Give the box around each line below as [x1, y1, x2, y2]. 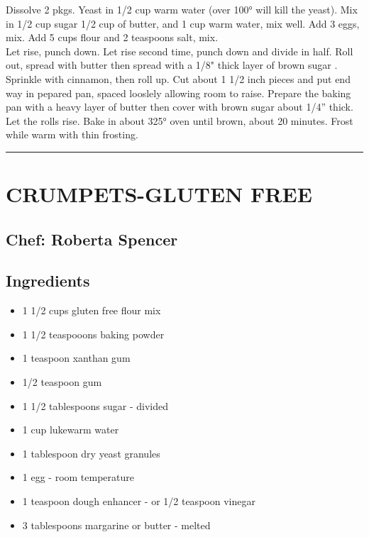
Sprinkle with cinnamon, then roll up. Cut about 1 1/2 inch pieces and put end [6, 71, 351, 86]
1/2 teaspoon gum [22, 375, 102, 389]
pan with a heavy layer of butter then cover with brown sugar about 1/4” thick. [6, 99, 353, 114]
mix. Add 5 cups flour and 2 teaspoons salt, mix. [6, 30, 219, 45]
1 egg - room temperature [22, 470, 135, 485]
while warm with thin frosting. [6, 127, 138, 142]
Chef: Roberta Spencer [6, 228, 178, 250]
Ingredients [6, 270, 90, 292]
